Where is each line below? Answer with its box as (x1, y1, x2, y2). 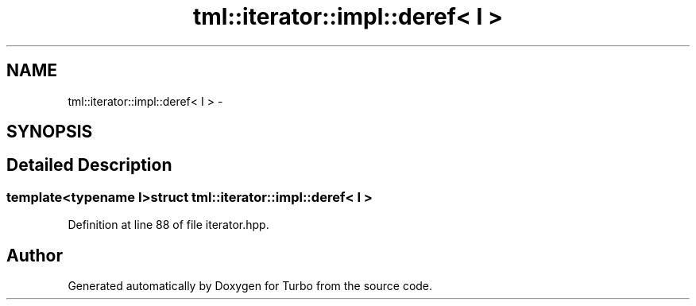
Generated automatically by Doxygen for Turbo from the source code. (68, 279, 433, 293)
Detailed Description (6, 155, 172, 176)
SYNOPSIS (6, 122, 93, 142)
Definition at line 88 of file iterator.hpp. (68, 218, 269, 232)
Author (6, 245, 63, 265)
